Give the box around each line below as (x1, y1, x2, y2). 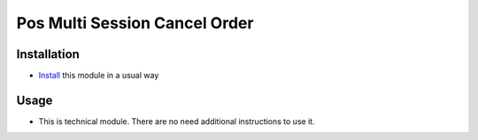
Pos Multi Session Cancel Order (16, 13, 254, 33)
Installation (16, 47, 80, 62)
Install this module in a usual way (38, 70, 159, 81)
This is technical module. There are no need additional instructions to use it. (38, 115, 315, 127)
